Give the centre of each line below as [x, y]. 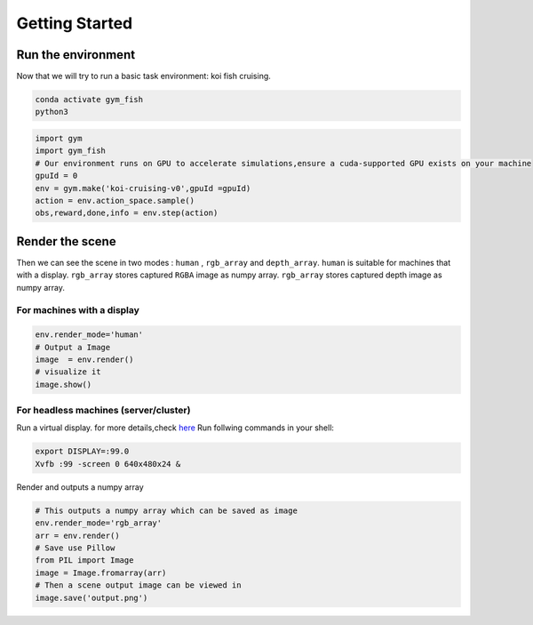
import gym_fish [71, 151]
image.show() [64, 384]
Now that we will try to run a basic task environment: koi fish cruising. [143, 76]
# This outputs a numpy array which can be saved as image [166, 510]
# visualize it [68, 372]
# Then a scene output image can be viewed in [138, 585]
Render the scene [66, 241]
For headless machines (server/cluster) [103, 411]
